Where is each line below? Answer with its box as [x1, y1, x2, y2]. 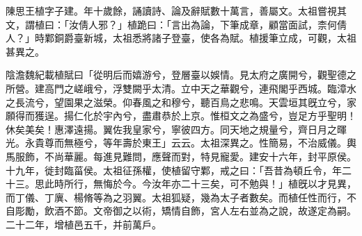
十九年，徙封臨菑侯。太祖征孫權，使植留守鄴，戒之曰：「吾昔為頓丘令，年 [6, 162, 342, 177]
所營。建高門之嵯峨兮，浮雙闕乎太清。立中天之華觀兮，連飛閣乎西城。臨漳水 [6, 81, 356, 95]
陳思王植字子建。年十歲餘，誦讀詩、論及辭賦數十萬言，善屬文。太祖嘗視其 [6, 3, 347, 17]
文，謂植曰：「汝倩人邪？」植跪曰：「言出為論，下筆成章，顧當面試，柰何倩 [6, 17, 347, 31]
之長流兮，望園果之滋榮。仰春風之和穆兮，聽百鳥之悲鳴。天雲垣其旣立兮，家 [6, 94, 356, 109]
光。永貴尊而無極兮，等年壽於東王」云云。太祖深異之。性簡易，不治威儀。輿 [6, 135, 356, 150]
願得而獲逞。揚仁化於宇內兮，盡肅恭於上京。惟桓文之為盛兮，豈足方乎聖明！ [6, 108, 356, 123]
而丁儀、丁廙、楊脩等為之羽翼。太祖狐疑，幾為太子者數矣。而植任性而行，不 [6, 189, 356, 204]
